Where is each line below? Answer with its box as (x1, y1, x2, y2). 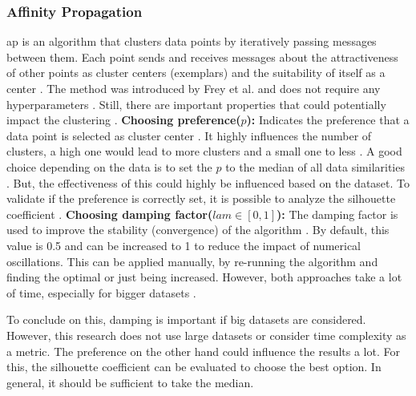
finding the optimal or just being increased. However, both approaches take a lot (6, 269, 402, 285)
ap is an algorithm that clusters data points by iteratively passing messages (6, 33, 377, 50)
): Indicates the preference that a (246, 111, 410, 128)
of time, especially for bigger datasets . (6, 284, 196, 301)
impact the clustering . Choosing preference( (6, 111, 241, 128)
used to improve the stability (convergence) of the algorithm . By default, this (6, 221, 390, 238)
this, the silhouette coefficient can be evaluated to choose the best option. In (6, 358, 382, 375)
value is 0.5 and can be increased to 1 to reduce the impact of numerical (6, 236, 361, 253)
